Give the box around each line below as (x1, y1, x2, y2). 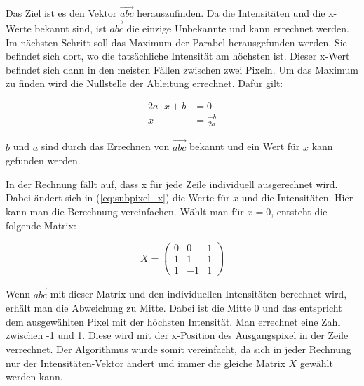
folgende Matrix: (6, 218, 76, 232)
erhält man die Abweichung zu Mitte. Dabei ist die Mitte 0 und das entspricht (6, 300, 342, 315)
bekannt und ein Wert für (189, 139, 300, 154)
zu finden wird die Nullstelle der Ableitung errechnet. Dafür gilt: (6, 76, 283, 91)
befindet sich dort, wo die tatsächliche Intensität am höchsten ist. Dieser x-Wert (6, 48, 350, 63)
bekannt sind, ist (34, 21, 107, 36)
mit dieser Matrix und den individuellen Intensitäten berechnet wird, (50, 286, 347, 301)
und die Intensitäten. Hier (241, 190, 353, 205)
